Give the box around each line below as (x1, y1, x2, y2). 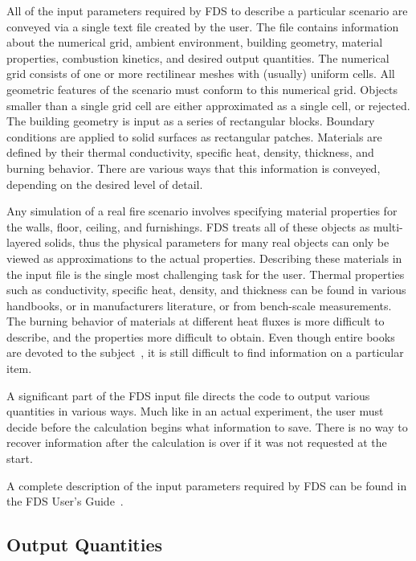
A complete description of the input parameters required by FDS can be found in (6, 477, 407, 493)
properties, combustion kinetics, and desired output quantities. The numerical (6, 49, 389, 66)
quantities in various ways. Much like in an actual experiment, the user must (6, 403, 384, 420)
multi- (373, 218, 403, 235)
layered (6, 234, 42, 251)
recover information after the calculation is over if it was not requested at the (6, 434, 387, 451)
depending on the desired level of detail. (6, 175, 203, 192)
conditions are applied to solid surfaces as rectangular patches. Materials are (6, 128, 382, 145)
